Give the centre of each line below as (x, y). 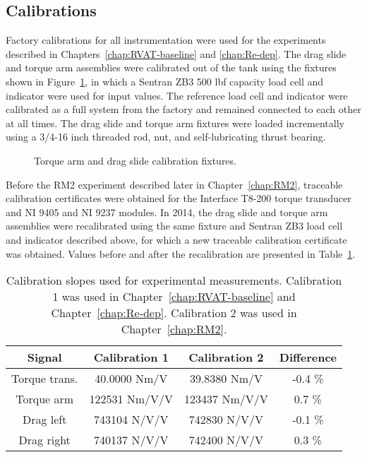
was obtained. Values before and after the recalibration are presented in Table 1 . (181, 253)
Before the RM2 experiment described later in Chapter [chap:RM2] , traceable (174, 184)
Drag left (44, 420)
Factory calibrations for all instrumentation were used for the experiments (166, 40)
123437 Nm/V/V (226, 399)
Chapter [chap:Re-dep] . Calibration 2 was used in (174, 313)
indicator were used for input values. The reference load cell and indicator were (177, 95)
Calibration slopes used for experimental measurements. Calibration (174, 280)
